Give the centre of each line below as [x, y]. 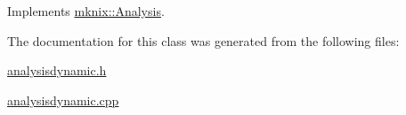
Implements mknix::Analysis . [86, 11]
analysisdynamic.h [57, 70]
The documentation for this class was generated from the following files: [203, 40]
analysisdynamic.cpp [63, 100]
